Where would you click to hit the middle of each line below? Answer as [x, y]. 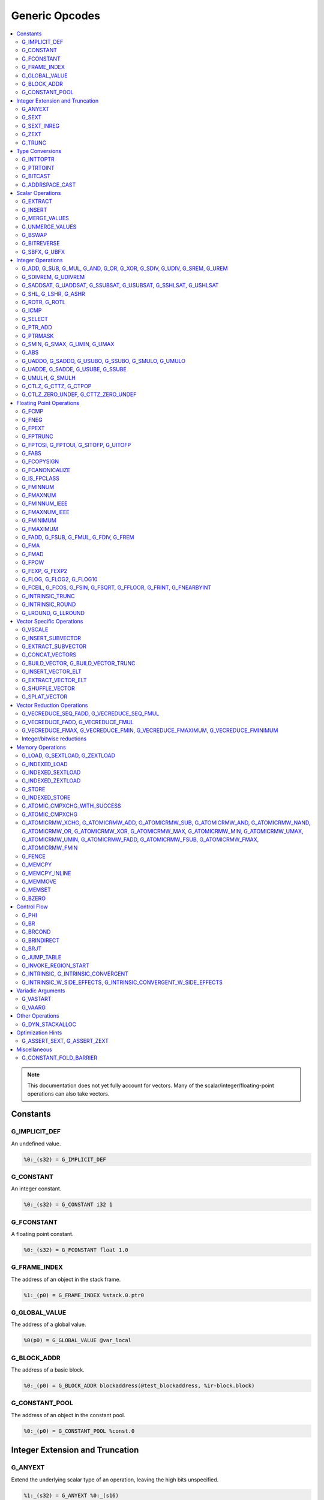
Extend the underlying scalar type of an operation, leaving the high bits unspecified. [115, 1480]
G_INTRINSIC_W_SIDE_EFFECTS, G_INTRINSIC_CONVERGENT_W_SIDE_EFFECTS [122, 982]
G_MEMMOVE [39, 881]
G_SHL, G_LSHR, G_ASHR [53, 293]
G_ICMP [32, 310]
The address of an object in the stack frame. [66, 1279]
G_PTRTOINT [38, 167]
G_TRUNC [34, 142]
